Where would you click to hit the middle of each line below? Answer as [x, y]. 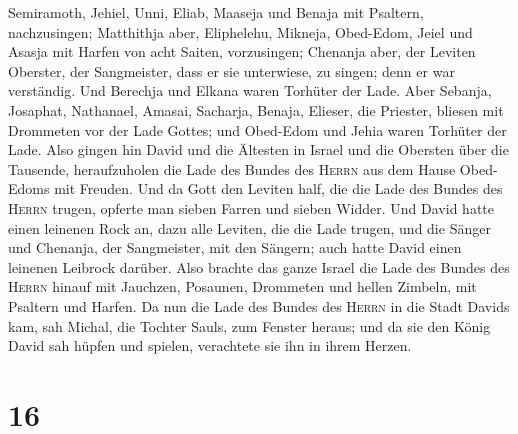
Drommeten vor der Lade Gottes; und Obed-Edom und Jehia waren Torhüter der [257, 129]
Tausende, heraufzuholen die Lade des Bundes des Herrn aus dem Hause [232, 168]
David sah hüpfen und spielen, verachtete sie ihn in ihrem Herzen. [210, 345]
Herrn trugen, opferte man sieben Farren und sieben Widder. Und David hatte [251, 207]
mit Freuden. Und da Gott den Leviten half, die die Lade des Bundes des [278, 188]
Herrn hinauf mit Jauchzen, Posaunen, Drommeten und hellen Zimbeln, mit [242, 286]
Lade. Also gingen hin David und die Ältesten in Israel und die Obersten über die [258, 149]
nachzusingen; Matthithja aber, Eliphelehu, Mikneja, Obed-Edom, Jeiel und [240, 31]
